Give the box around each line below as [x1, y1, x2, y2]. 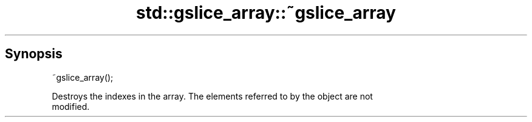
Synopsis [5, 46, 63, 62]
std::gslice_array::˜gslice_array [136, 2, 396, 23]
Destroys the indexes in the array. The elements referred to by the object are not [52, 90, 373, 101]
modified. [52, 101, 90, 112]
